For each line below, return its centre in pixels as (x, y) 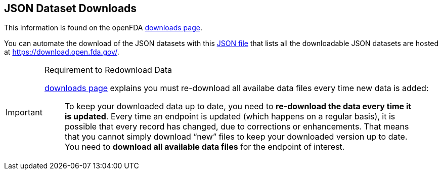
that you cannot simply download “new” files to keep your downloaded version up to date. (236, 137)
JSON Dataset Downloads (71, 8)
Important (24, 113)
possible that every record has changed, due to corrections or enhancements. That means (237, 127)
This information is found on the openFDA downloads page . (103, 28)
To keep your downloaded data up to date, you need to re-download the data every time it (238, 106)
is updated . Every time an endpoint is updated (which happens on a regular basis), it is (230, 117)
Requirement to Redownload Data (108, 70)
